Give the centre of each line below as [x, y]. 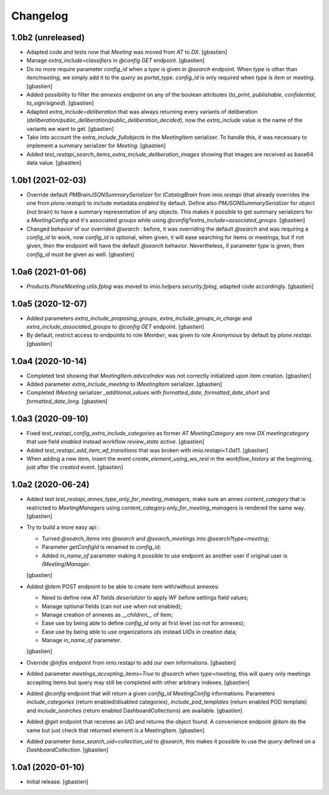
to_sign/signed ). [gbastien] [60, 103]
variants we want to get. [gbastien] [70, 128]
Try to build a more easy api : [63, 527]
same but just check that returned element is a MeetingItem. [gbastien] [116, 730]
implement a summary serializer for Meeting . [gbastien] [96, 145]
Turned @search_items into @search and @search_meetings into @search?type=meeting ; [155, 538]
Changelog [40, 16]
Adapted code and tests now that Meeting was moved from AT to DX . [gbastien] [127, 52]
